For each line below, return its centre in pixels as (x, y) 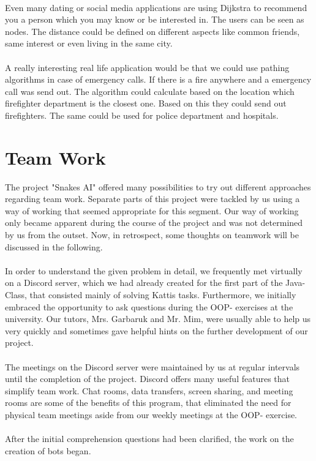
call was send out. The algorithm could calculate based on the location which (150, 91)
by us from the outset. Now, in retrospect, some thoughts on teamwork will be (152, 235)
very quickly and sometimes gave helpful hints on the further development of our (156, 330)
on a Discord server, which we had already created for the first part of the (144, 283)
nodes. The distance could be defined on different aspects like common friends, (152, 31)
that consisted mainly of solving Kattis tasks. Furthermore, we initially (163, 294)
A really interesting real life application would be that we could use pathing (147, 67)
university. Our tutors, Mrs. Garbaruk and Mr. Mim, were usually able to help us (158, 319)
